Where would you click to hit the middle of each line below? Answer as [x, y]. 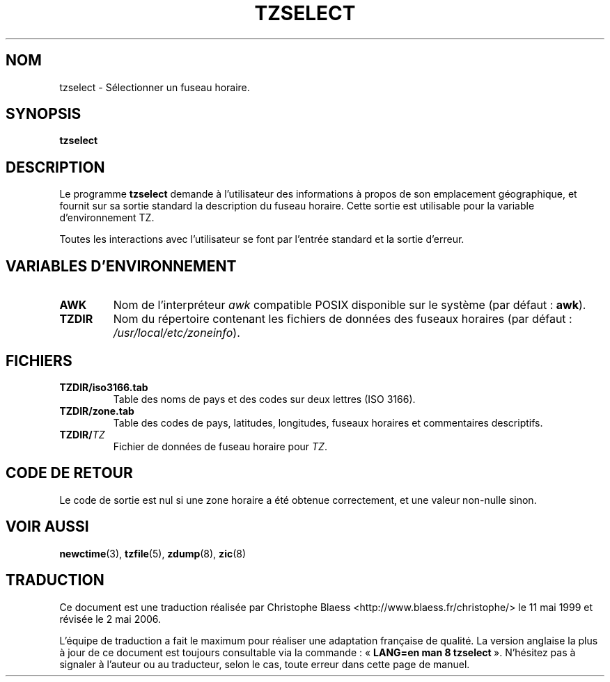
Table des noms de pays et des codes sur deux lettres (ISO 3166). [264, 399]
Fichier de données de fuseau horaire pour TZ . [220, 446]
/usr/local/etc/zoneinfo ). [177, 333]
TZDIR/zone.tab [97, 411]
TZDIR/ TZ [82, 434]
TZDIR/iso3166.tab [104, 387]
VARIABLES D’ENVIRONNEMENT [121, 266]
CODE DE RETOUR [69, 473]
